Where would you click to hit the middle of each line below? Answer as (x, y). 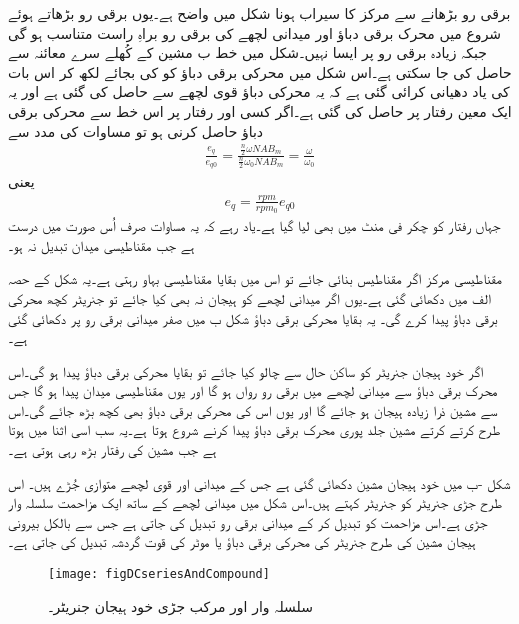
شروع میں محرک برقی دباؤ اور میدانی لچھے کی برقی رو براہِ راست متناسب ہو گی (255, 32)
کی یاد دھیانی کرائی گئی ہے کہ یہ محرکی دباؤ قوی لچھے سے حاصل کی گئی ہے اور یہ (259, 91)
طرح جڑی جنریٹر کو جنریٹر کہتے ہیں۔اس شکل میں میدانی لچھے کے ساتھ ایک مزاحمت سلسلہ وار (255, 502)
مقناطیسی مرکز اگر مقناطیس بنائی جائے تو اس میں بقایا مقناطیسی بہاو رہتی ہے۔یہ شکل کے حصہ (255, 278)
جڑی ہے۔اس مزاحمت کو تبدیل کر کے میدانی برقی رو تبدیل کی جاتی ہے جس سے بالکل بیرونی (248, 521)
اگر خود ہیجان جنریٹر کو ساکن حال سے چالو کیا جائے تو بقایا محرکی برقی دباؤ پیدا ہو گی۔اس (246, 370)
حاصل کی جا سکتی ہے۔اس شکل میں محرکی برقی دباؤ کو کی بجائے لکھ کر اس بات (260, 71)
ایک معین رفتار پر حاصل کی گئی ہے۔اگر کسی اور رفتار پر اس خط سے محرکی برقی (260, 110)
